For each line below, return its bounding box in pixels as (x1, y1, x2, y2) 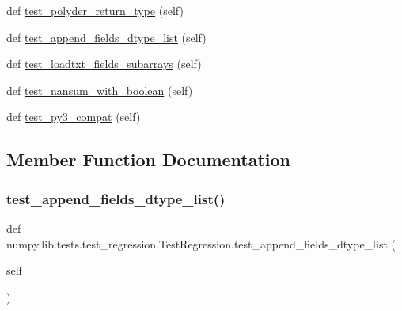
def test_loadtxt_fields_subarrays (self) (6, 55, 202, 72)
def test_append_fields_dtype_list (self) (6, 28, 207, 45)
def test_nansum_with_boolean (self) (6, 82, 193, 98)
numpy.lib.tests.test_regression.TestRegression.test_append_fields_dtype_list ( (6, 235, 396, 252)
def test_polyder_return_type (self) (6, 2, 184, 18)
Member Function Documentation (6, 147, 291, 172)
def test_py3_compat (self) (6, 108, 141, 125)
